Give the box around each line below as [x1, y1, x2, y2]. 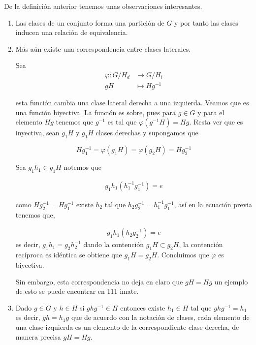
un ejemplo [214, 276, 248, 286]
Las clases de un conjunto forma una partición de [15, 17, 164, 28]
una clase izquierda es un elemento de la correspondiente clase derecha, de [15, 321, 239, 332]
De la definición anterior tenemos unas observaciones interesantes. [4, 1, 202, 11]
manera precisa [15, 331, 61, 342]
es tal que [107, 117, 137, 127]
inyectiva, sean [15, 127, 60, 138]
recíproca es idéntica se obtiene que [15, 250, 122, 260]
